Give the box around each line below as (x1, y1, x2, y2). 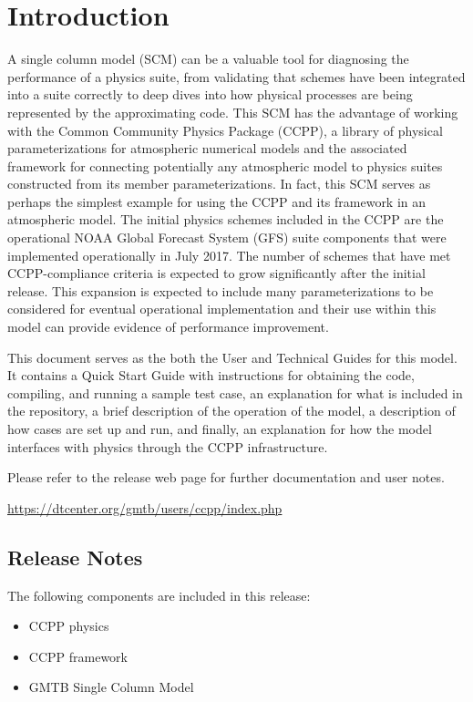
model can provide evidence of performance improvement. (7, 317, 329, 336)
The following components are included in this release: (7, 585, 311, 604)
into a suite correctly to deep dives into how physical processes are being (7, 85, 413, 104)
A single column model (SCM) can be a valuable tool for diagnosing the (7, 49, 409, 68)
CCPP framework (28, 646, 128, 666)
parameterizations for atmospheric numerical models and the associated (7, 139, 407, 158)
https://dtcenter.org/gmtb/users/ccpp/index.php (7, 498, 283, 517)
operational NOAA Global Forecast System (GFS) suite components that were (7, 228, 447, 247)
